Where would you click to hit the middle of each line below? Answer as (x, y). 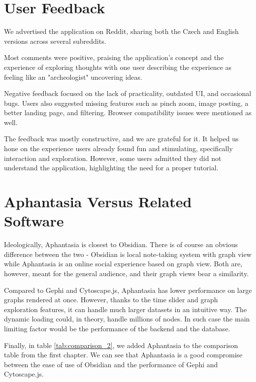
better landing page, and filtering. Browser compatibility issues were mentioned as (128, 112)
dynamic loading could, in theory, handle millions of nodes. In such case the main (127, 319)
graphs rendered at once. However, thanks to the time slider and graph (111, 300)
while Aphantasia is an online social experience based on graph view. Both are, (123, 264)
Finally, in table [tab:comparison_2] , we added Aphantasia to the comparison (121, 345)
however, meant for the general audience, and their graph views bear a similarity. (127, 273)
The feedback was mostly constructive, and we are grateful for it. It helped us (121, 139)
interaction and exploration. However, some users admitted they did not (113, 158)
